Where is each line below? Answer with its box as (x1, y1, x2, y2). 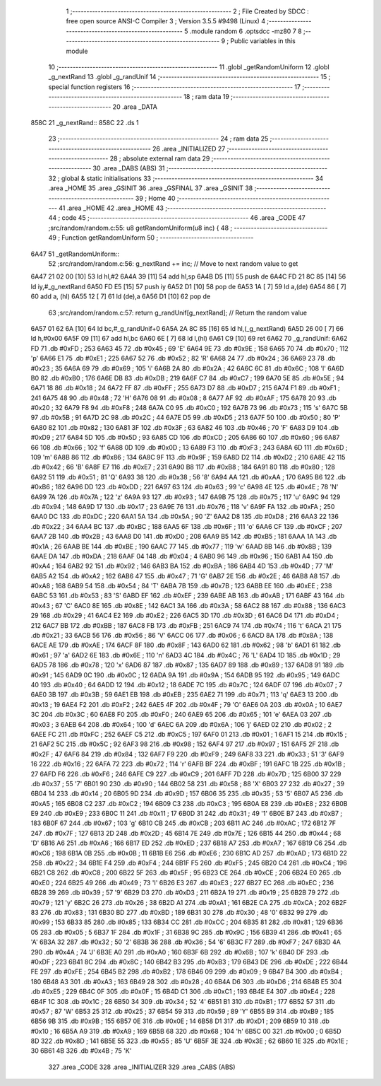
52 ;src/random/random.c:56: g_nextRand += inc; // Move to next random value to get (48, 259, 298, 268)
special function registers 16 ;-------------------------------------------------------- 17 (48, 82, 301, 91)
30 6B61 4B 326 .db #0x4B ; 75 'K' (30, 1046, 132, 1055)
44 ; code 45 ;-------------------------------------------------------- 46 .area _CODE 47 (48, 214, 306, 222)
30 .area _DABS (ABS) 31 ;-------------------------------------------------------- (92, 164, 328, 173)
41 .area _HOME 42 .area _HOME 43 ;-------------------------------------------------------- (59, 204, 327, 212)
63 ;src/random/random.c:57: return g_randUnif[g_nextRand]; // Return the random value (48, 308, 307, 317)
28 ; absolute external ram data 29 (109, 154, 210, 163)
